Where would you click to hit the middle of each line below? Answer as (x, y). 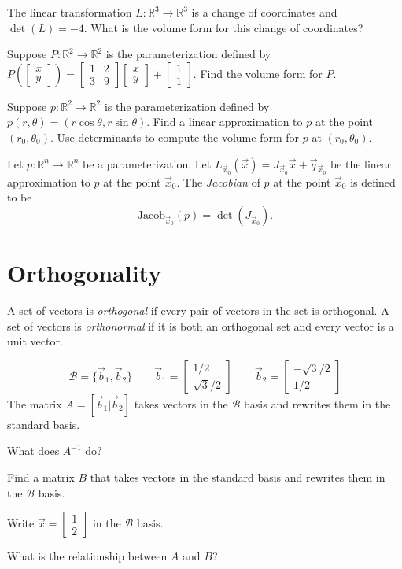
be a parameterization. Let (147, 163)
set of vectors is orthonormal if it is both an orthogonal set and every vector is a (201, 325)
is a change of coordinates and (264, 12)
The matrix (35, 403)
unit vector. (35, 341)
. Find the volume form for (258, 73)
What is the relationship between (87, 556)
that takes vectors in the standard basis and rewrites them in (238, 477)
